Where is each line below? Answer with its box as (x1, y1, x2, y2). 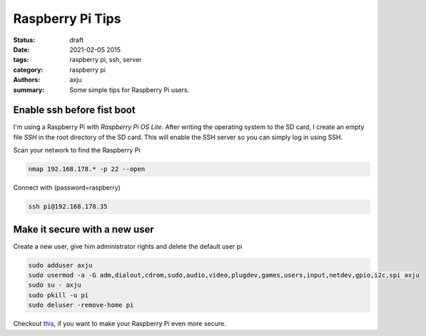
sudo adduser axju (28, 261, 93, 269)
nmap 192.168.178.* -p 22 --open (28, 165, 146, 173)
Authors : (13, 76, 41, 84)
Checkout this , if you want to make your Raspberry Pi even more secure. (13, 320, 226, 328)
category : (13, 65, 44, 74)
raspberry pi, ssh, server (69, 56, 142, 64)
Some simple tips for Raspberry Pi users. (69, 86, 190, 94)
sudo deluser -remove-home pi (28, 301, 134, 310)
